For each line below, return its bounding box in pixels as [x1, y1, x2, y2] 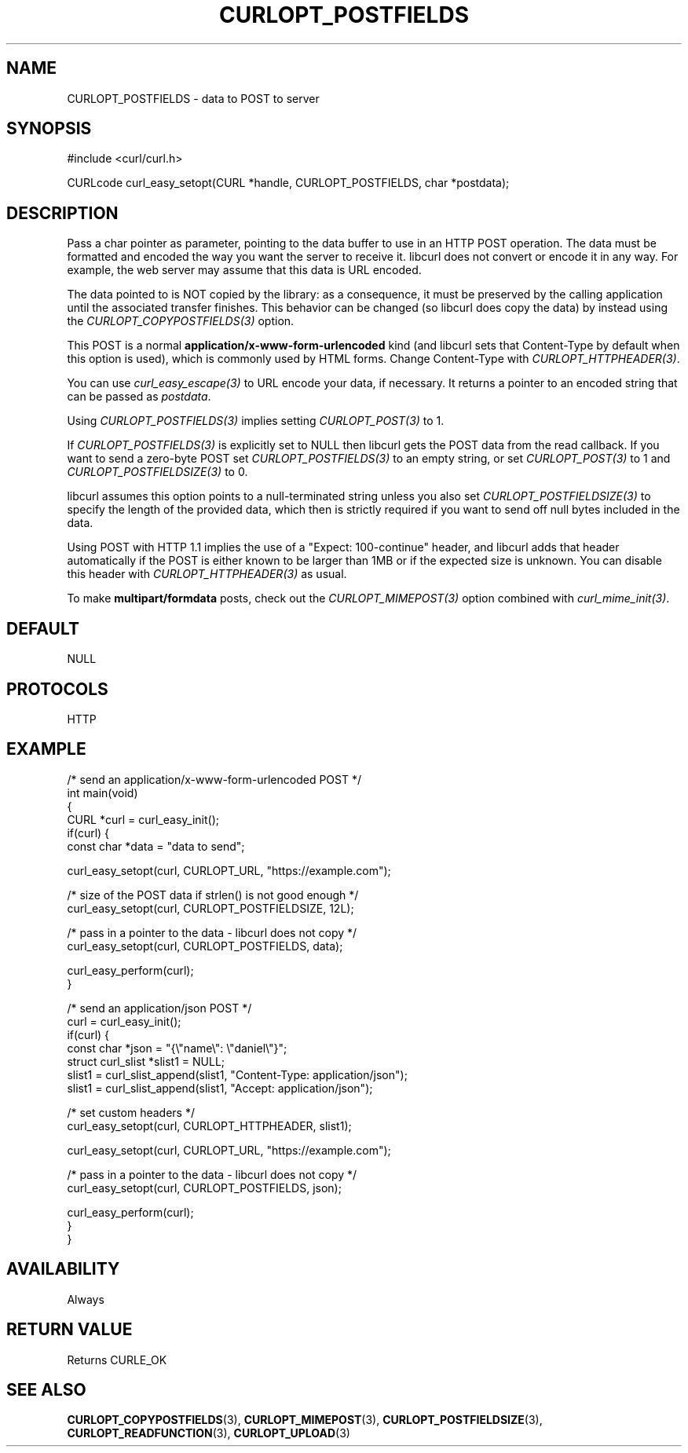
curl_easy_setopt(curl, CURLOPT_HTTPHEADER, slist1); [67, 1118, 352, 1133]
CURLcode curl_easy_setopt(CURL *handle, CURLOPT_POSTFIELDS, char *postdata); [67, 176, 510, 190]
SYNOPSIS [6, 119, 92, 139]
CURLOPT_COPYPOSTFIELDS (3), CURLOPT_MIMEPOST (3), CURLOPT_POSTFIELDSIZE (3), [67, 1413, 543, 1427]
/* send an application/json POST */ [67, 1001, 252, 1015]
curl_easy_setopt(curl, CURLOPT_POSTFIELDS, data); [67, 939, 343, 953]
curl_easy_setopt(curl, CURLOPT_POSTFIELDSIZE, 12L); [67, 901, 354, 915]
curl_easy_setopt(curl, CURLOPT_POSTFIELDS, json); [67, 1180, 342, 1195]
